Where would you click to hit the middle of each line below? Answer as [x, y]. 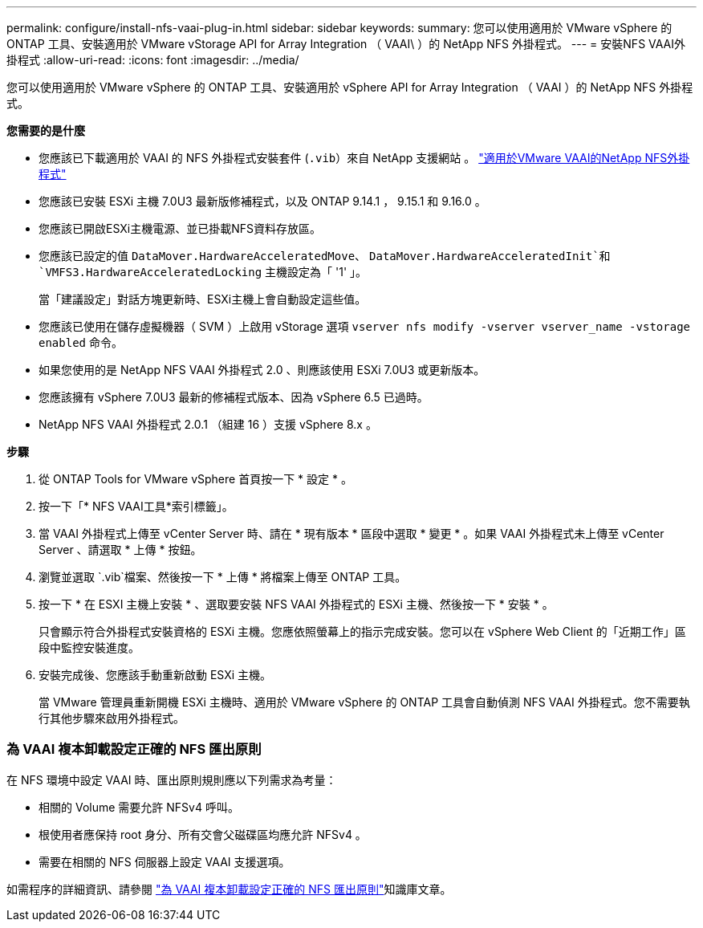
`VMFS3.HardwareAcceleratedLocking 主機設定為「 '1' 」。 [203, 272]
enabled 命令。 [81, 342]
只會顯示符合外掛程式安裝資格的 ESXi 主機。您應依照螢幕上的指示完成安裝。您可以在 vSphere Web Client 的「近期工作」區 [362, 631]
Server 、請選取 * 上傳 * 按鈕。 [120, 549]
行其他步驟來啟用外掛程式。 [112, 718]
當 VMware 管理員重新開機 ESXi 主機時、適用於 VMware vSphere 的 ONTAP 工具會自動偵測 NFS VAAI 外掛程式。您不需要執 [364, 702]
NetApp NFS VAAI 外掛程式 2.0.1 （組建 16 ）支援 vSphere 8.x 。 [208, 424]
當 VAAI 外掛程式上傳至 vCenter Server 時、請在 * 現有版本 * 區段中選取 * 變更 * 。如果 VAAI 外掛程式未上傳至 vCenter [351, 533]
